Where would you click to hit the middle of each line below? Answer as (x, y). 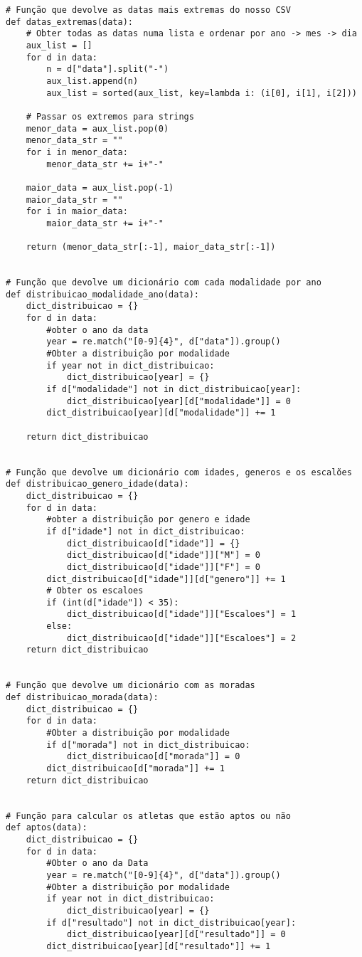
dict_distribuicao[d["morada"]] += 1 (135, 768)
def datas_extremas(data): (69, 22)
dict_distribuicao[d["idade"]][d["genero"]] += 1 (166, 579)
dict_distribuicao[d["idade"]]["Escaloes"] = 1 (181, 614)
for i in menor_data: (77, 152)
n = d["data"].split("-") (108, 69)
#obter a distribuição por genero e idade (148, 520)
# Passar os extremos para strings (110, 116)
